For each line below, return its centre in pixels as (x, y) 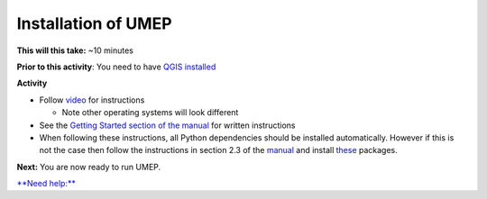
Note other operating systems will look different (150, 113)
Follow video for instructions (92, 100)
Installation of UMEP (94, 23)
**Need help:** (46, 184)
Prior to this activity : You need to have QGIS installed (116, 67)
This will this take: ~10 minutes (75, 50)
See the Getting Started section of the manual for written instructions (167, 125)
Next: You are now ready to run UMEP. (89, 167)
